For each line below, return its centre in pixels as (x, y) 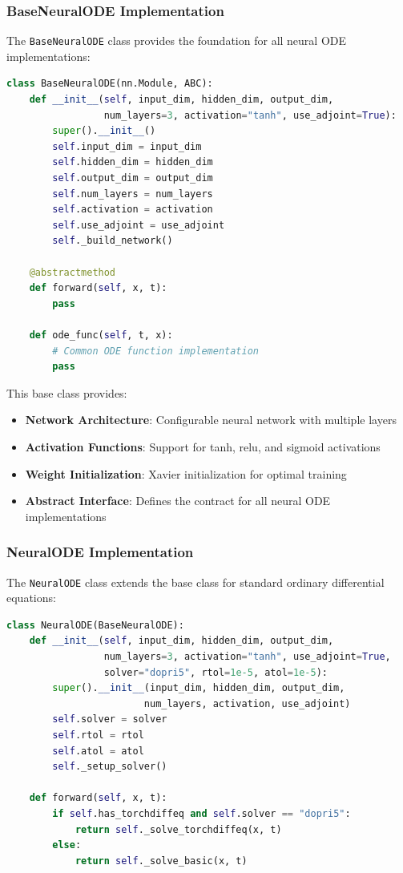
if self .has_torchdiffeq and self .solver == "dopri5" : (201, 813)
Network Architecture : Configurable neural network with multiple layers (211, 420)
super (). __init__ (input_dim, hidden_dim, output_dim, (199, 688)
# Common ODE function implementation (155, 351)
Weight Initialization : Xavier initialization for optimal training (186, 473)
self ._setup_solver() (110, 767)
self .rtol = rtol (98, 735)
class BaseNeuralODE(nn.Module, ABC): (110, 84)
